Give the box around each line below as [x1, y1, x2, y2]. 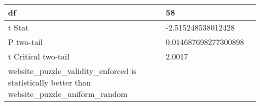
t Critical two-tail [8, 50, 69, 62]
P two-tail [8, 36, 43, 47]
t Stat [8, 21, 28, 33]
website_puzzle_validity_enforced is [8, 65, 137, 76]
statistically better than [8, 76, 91, 88]
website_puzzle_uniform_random [8, 88, 127, 99]
